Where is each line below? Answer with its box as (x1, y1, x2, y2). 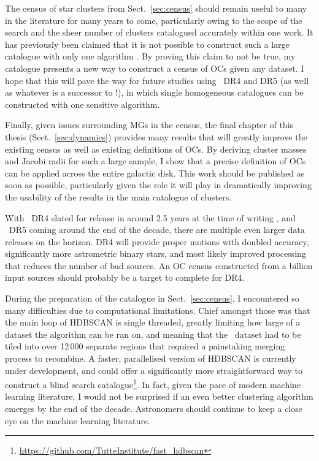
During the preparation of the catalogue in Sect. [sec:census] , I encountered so (5, 292, 299, 305)
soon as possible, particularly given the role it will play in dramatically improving (5, 178, 312, 191)
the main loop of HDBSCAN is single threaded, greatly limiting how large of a (5, 316, 301, 329)
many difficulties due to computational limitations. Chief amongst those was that (5, 303, 310, 316)
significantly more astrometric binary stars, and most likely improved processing (5, 247, 306, 260)
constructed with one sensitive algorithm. (5, 97, 160, 110)
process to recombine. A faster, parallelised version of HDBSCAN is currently (5, 352, 296, 365)
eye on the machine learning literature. (5, 414, 150, 427)
